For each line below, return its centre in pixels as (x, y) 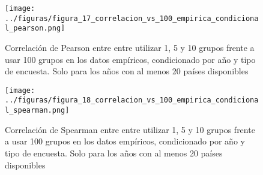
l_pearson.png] (35, 28)
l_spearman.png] (37, 111)
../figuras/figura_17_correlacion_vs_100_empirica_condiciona (132, 18)
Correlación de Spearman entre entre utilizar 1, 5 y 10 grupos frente (130, 129)
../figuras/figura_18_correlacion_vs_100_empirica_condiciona (132, 100)
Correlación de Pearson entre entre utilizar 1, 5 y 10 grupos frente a (130, 47)
